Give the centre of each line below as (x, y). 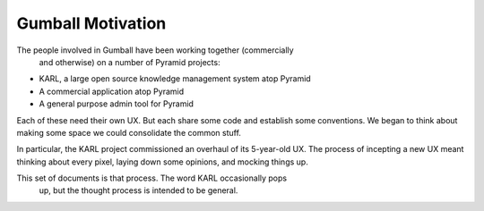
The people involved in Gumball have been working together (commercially (156, 50)
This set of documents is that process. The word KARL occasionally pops (151, 178)
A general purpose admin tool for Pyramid (117, 104)
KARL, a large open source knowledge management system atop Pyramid (175, 79)
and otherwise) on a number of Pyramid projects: (130, 62)
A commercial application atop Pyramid (112, 91)
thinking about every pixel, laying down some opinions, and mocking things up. (162, 162)
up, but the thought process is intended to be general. (138, 190)
